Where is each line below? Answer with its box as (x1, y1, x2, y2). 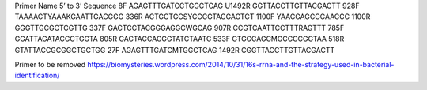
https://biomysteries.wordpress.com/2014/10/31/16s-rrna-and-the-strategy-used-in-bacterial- (87, 59, 395, 69)
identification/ (14, 71, 60, 81)
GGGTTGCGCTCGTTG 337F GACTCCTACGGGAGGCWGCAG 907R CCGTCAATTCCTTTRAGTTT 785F (14, 23, 345, 32)
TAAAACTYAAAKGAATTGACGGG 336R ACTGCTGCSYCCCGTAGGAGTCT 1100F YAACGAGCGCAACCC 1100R (14, 12, 371, 21)
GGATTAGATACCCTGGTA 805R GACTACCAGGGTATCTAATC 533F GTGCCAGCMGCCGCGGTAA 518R (14, 34, 345, 43)
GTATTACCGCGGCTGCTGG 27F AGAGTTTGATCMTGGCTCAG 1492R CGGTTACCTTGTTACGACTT (14, 45, 335, 54)
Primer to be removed (14, 59, 86, 69)
